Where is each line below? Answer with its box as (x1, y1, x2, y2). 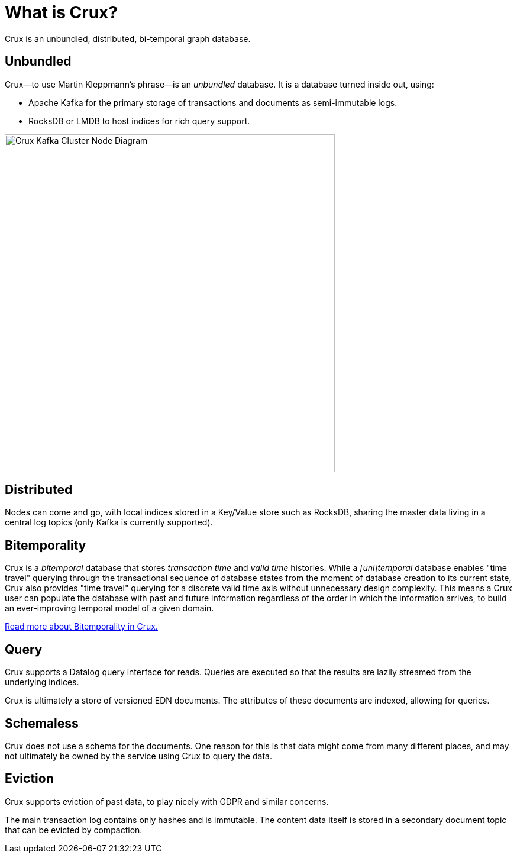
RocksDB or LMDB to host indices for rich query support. (28, 115, 250, 126)
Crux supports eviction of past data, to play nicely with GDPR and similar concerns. (5, 796, 329, 807)
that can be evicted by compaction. (5, 824, 143, 835)
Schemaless (5, 715, 79, 731)
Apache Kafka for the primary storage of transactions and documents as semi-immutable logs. (28, 97, 398, 108)
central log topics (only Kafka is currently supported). (5, 517, 213, 528)
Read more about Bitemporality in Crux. (5, 621, 158, 632)
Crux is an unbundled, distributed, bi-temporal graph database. (5, 33, 251, 44)
